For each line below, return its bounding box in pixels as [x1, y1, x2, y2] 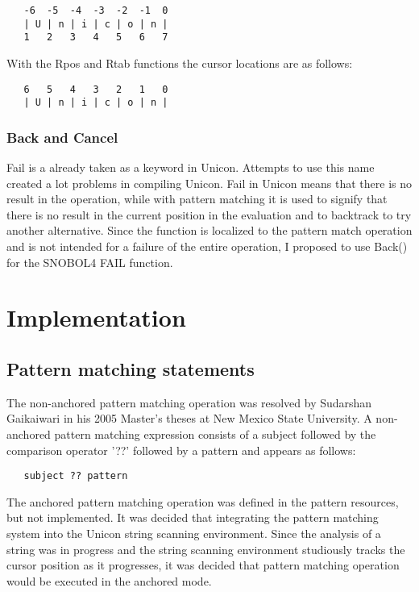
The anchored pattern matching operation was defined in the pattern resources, [6, 493, 399, 510]
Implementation [6, 301, 186, 334]
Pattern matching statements [6, 356, 255, 381]
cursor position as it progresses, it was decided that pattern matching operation [6, 557, 400, 573]
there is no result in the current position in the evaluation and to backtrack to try [6, 206, 412, 223]
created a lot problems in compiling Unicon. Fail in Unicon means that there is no [6, 174, 412, 191]
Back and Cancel [6, 127, 118, 147]
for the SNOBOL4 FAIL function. [6, 253, 173, 270]
